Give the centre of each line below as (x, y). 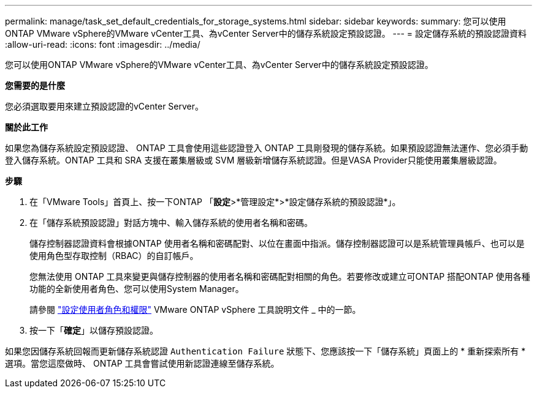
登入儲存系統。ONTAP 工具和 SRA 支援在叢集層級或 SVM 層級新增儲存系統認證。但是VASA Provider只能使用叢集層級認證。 (253, 160)
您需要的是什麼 (35, 85)
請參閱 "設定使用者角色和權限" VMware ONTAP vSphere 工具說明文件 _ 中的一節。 (195, 309)
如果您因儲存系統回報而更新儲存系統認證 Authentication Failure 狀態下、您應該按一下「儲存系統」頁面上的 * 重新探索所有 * (265, 351)
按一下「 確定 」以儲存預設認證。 (94, 330)
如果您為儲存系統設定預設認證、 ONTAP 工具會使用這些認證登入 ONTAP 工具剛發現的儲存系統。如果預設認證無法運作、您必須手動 (267, 148)
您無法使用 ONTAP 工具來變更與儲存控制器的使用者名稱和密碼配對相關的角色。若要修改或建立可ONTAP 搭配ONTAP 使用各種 (280, 276)
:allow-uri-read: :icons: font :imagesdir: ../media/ (103, 44)
